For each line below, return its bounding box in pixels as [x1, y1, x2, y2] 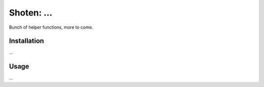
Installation [9, 37, 44, 45]
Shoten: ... [9, 7, 53, 18]
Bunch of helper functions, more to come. [9, 24, 93, 30]
